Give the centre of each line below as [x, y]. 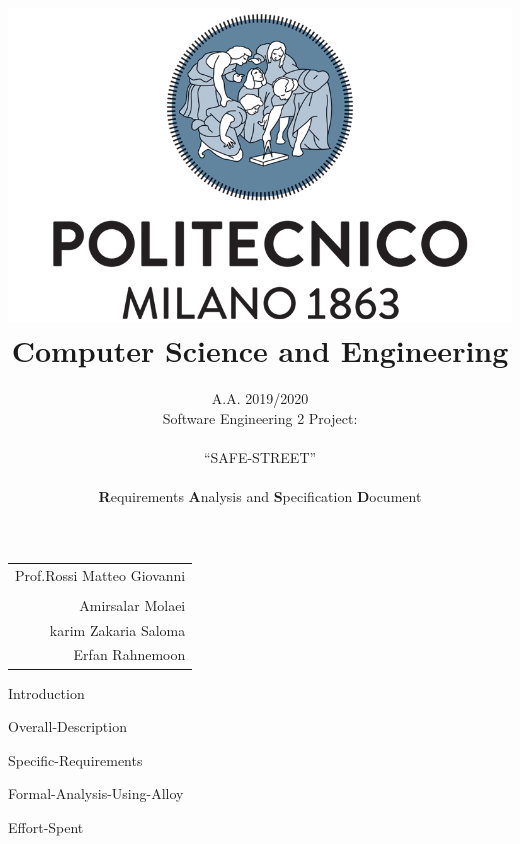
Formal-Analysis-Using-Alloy [96, 793]
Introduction [46, 692]
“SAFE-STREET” [260, 457]
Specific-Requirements [75, 759]
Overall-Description [67, 726]
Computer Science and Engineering [260, 350]
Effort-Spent [46, 826]
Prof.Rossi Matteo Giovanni [100, 574]
